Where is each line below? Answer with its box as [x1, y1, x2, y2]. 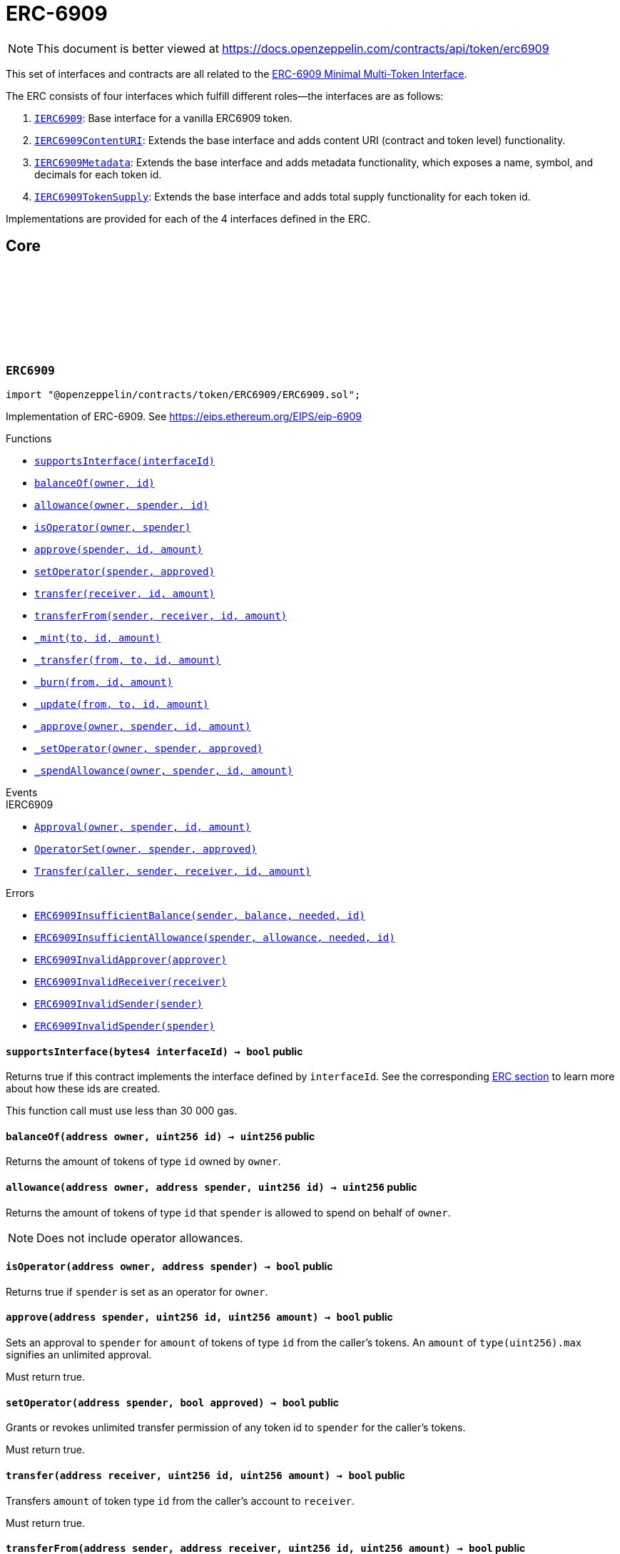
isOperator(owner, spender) [34, 521, 191, 533]
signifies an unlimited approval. [6, 1349, 152, 1361]
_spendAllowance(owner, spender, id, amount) [34, 764, 293, 776]
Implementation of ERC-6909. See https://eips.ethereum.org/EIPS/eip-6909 [6, 410, 362, 422]
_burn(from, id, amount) [34, 676, 173, 688]
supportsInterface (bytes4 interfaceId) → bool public [6, 1045, 303, 1057]
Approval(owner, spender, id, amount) [34, 821, 251, 833]
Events [6, 786, 38, 798]
